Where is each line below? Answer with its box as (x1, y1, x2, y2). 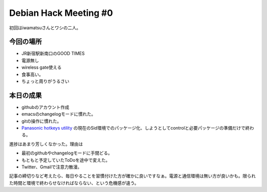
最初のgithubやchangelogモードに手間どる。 (21, 150, 113, 156)
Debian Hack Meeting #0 (9, 7, 113, 18)
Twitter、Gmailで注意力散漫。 (21, 164, 82, 170)
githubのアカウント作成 (21, 104, 69, 110)
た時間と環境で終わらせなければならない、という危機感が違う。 (9, 180, 139, 186)
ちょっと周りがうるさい (21, 78, 69, 84)
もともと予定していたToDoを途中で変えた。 (21, 157, 110, 163)
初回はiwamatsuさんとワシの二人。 (9, 25, 81, 31)
